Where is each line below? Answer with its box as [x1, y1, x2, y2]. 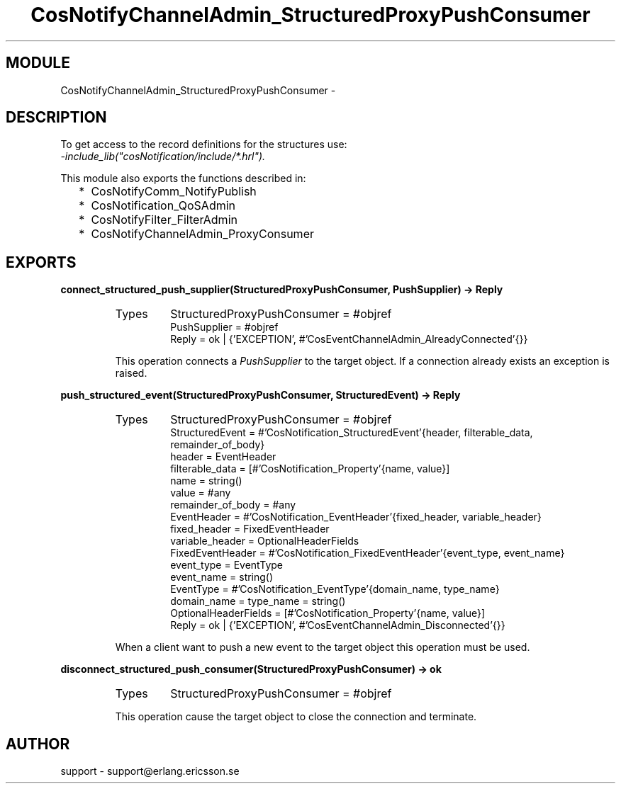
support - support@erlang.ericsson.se [60, 765, 240, 778]
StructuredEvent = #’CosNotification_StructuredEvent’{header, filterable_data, [170, 426, 533, 439]
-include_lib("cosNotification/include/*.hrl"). [60, 150, 266, 163]
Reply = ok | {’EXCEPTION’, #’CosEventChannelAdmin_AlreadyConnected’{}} [170, 333, 528, 346]
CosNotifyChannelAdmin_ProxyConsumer [91, 227, 314, 242]
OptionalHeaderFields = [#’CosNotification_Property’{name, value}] [170, 607, 486, 620]
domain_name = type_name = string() [170, 595, 346, 608]
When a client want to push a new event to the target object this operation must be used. [115, 641, 530, 654]
